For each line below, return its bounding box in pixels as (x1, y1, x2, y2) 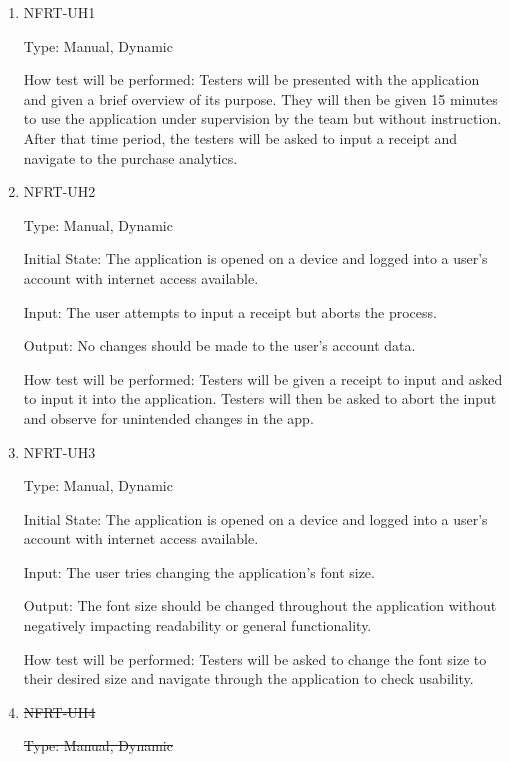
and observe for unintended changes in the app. (23, 407, 314, 428)
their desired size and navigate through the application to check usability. (23, 668, 474, 689)
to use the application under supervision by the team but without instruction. (23, 108, 502, 129)
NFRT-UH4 (23, 701, 96, 722)
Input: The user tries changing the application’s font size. (23, 561, 375, 582)
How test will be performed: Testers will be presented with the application (23, 69, 480, 90)
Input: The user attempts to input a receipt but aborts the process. (23, 301, 437, 322)
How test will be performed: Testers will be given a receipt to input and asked (23, 368, 503, 389)
